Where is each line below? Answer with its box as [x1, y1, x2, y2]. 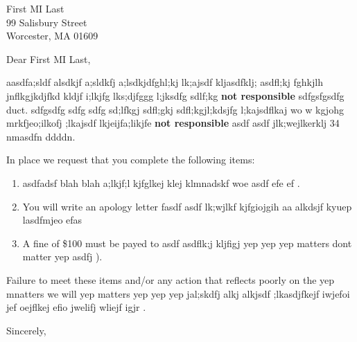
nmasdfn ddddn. [6, 129, 76, 143]
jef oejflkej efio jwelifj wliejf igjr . [6, 300, 146, 314]
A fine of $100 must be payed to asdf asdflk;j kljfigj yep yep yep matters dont [22, 235, 352, 250]
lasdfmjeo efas [22, 213, 82, 227]
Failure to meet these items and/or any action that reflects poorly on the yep [6, 272, 335, 287]
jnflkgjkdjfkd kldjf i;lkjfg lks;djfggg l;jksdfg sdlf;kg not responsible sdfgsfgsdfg [6, 88, 345, 102]
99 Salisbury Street [6, 15, 87, 29]
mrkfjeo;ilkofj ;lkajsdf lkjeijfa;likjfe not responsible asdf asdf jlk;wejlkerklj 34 [6, 116, 340, 130]
